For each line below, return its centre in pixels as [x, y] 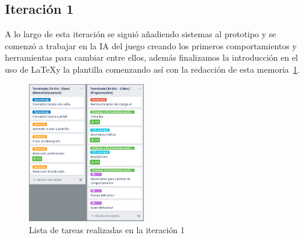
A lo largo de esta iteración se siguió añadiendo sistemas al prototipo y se [141, 34]
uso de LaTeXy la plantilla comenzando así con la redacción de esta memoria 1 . [152, 69]
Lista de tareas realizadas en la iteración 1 [107, 229]
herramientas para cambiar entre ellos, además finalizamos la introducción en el [152, 57]
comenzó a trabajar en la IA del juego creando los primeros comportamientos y [151, 45]
